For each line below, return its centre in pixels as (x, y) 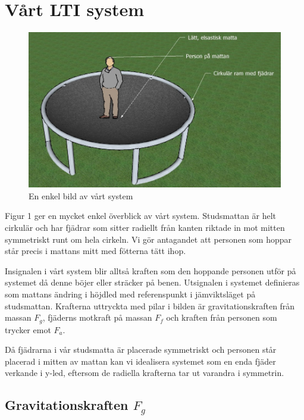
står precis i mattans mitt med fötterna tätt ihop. (95, 251)
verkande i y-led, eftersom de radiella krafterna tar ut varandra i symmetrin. (145, 373)
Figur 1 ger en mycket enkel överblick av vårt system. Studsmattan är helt (140, 216)
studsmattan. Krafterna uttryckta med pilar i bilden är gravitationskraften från (150, 305)
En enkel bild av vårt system (81, 195)
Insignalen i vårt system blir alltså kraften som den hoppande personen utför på (151, 270)
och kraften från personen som (222, 317)
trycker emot (28, 329)
